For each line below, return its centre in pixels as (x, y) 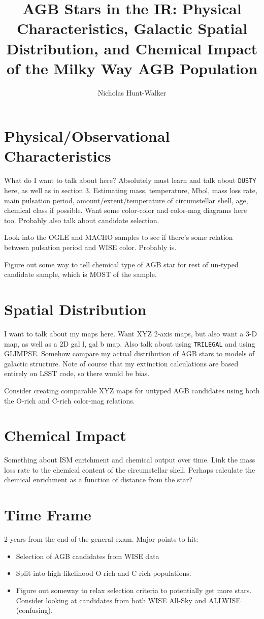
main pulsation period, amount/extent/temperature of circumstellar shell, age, (126, 200)
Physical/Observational (87, 136)
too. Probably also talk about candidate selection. (82, 220)
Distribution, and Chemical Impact (132, 48)
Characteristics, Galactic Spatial (132, 28)
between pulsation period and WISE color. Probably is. (90, 247)
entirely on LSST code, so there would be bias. (77, 373)
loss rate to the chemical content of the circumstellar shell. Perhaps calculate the (130, 469)
